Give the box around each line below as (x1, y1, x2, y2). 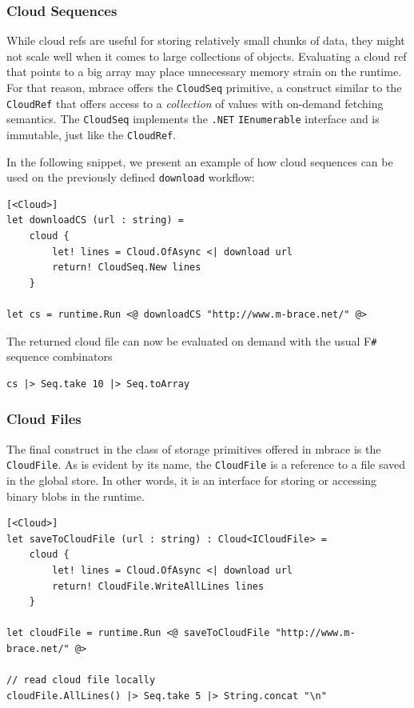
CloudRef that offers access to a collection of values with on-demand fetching (6, 94, 384, 111)
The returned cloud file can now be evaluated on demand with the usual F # (6, 332, 377, 349)
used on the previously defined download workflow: (6, 169, 255, 186)
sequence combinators (6, 348, 113, 365)
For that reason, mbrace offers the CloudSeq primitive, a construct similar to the (6, 79, 402, 95)
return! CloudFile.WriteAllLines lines (52, 580, 265, 592)
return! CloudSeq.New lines (52, 262, 201, 274)
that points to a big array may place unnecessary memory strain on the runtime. (6, 63, 402, 80)
